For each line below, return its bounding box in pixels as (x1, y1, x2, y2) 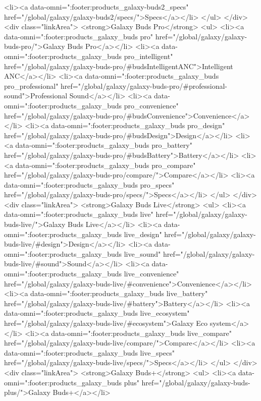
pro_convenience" (124, 100, 179, 110)
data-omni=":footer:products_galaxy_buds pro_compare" (15, 159, 196, 170)
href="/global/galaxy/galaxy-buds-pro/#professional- (61, 80, 228, 91)
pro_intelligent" (124, 50, 173, 61)
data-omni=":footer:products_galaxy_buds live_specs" (4, 347, 175, 358)
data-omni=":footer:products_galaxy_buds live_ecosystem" (4, 308, 190, 318)
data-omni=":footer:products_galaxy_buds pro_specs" (4, 179, 175, 190)
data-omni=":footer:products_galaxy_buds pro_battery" (15, 140, 192, 150)
